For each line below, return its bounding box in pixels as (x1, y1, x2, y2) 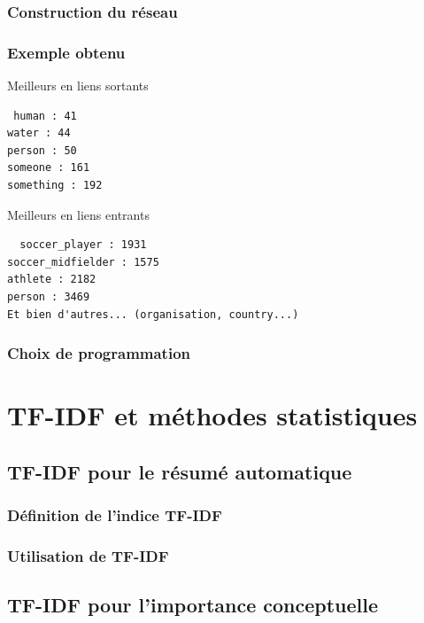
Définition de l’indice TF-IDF (7, 504, 222, 526)
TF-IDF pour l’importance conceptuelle (7, 591, 379, 619)
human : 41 (13, 109, 77, 122)
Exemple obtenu (7, 41, 126, 63)
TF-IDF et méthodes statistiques (7, 397, 418, 433)
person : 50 (7, 144, 77, 157)
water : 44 (7, 127, 71, 140)
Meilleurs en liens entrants (7, 205, 150, 223)
